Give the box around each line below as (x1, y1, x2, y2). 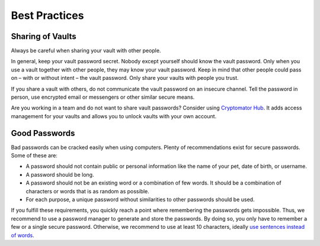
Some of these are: (11, 152, 57, 159)
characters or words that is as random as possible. (25, 187, 149, 195)
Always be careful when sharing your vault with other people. (11, 47, 161, 54)
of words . (11, 231, 35, 239)
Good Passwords (11, 128, 75, 138)
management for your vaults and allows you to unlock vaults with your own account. (11, 112, 217, 119)
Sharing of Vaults (11, 31, 76, 41)
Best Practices (11, 9, 84, 22)
